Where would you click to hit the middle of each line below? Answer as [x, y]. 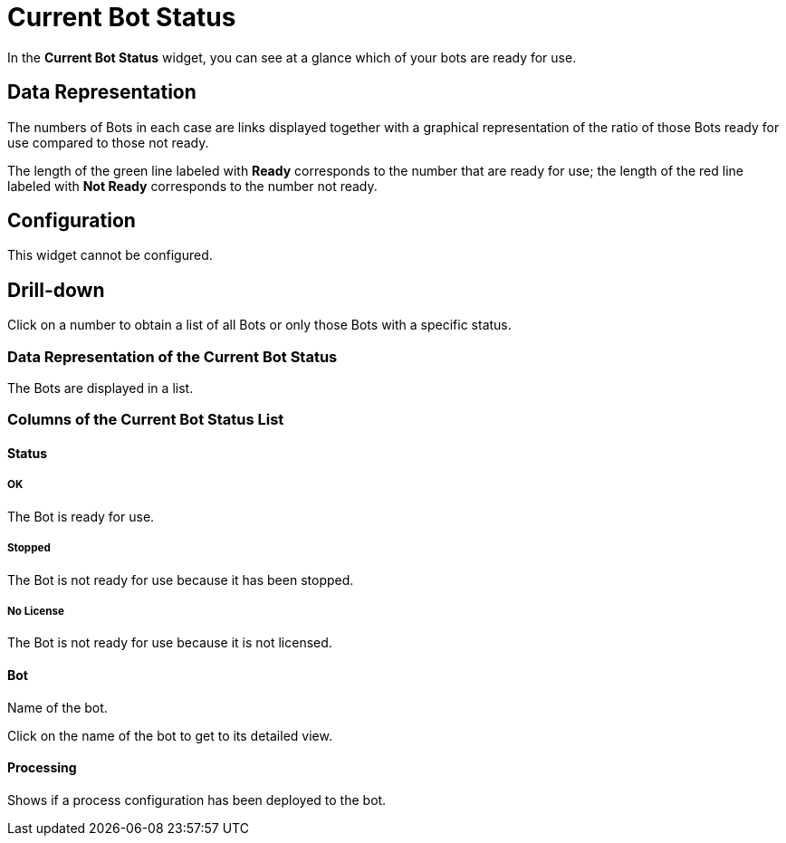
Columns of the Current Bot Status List [146, 420]
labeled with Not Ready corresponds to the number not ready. [192, 186]
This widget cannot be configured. [110, 255]
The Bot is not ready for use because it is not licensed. [170, 643]
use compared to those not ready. [108, 142]
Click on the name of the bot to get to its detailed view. [170, 735]
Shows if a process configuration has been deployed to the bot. [197, 800]
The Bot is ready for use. [81, 516]
